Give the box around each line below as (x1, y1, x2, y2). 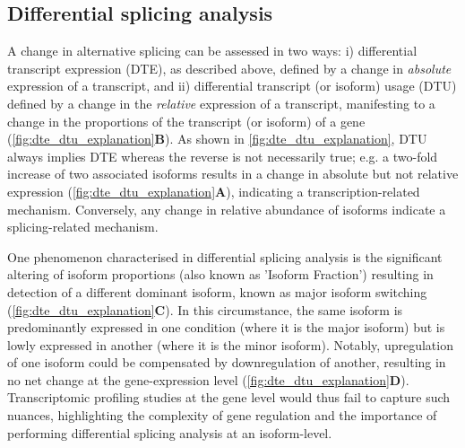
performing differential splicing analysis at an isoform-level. (7, 423, 332, 442)
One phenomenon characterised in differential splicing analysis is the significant (7, 247, 443, 266)
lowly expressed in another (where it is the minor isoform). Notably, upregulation (7, 335, 453, 354)
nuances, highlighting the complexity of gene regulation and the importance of (7, 406, 437, 425)
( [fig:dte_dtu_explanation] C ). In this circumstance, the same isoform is (7, 300, 403, 319)
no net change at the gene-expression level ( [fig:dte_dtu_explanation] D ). (7, 370, 409, 389)
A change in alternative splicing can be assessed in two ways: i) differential (7, 41, 418, 60)
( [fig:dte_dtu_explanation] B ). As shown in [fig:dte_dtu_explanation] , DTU (7, 129, 427, 148)
